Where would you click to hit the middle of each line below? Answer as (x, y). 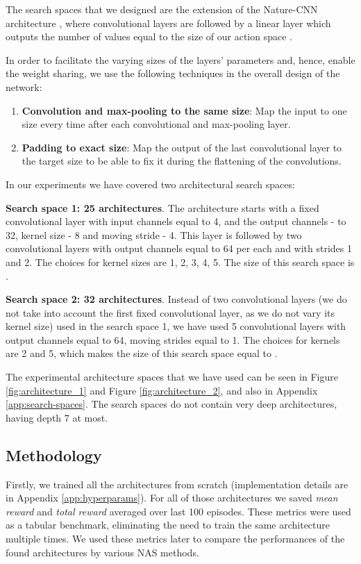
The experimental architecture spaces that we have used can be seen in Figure (172, 377)
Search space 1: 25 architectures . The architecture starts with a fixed (162, 207)
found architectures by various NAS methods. (102, 552)
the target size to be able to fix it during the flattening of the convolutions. (182, 161)
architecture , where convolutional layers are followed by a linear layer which (168, 23)
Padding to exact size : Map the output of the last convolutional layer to (182, 147)
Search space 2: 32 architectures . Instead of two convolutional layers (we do (176, 299)
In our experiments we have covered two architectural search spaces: (150, 184)
